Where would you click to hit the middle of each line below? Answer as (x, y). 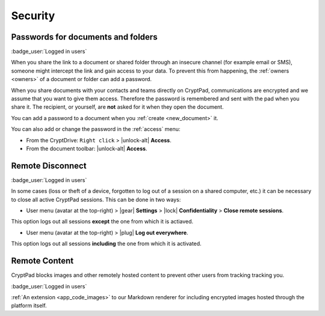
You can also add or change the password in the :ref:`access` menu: (96, 129)
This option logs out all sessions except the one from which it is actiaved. (102, 222)
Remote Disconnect (49, 166)
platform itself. (29, 306)
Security (33, 16)
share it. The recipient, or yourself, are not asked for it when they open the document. (117, 107)
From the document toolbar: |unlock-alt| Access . (87, 148)
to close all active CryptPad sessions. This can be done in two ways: (96, 199)
